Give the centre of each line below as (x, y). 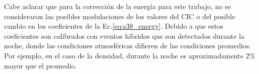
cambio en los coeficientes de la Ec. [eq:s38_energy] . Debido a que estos (114, 26)
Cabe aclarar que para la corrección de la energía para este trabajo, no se (118, 6)
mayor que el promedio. (40, 65)
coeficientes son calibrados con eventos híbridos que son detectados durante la (124, 35)
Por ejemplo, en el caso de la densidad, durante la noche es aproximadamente (124, 55)
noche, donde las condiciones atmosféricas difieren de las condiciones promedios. (128, 46)
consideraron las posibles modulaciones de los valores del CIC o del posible (120, 16)
